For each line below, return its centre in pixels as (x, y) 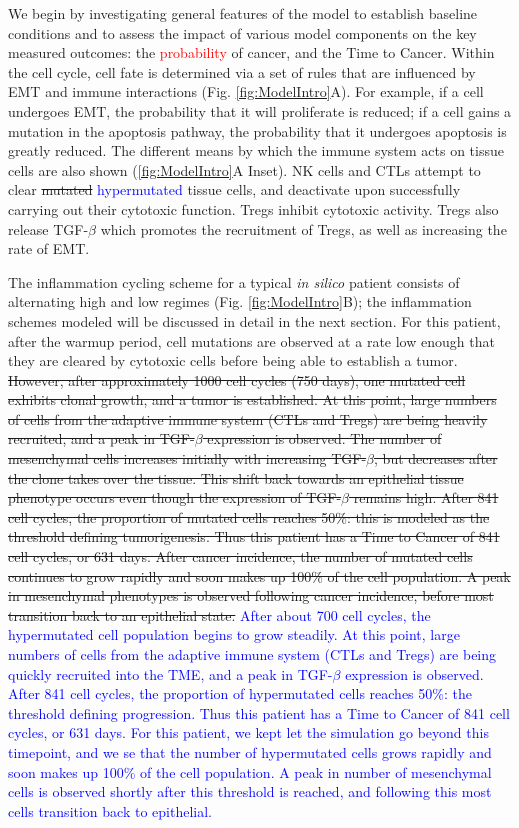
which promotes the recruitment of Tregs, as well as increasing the (303, 228)
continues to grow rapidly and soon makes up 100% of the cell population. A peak (259, 575)
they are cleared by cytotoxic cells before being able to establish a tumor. (233, 360)
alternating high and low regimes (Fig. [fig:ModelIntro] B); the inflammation (240, 301)
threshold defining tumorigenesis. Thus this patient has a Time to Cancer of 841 (254, 536)
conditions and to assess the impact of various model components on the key (242, 32)
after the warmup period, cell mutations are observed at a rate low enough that (251, 340)
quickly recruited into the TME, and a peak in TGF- (170, 673)
